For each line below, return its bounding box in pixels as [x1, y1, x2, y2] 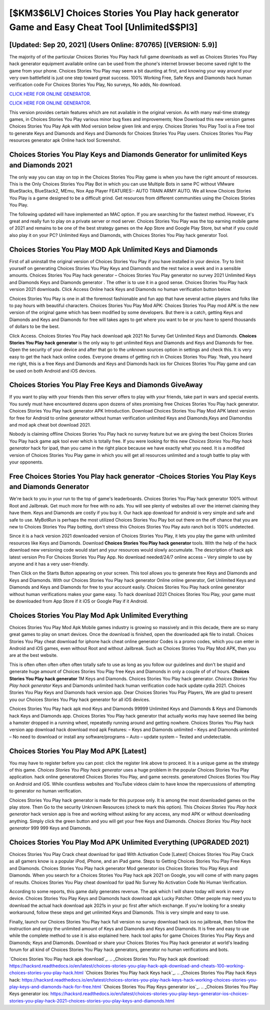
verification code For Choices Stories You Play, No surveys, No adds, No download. [9, 81, 181, 87]
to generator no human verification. [9, 788, 82, 794]
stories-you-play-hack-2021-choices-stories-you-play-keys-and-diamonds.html [9, 997, 174, 1003]
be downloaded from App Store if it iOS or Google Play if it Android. [9, 598, 148, 604]
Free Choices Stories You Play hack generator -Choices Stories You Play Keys [9, 472, 256, 480]
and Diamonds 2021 [9, 160, 72, 169]
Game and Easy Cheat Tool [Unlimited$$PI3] [9, 21, 198, 32]
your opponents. [9, 459, 43, 465]
